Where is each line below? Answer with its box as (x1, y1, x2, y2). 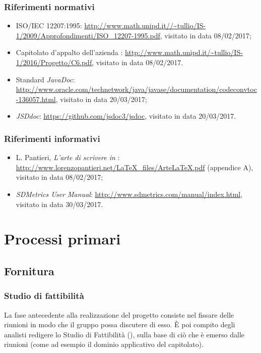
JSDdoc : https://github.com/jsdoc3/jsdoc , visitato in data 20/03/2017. (16, 111, 236, 121)
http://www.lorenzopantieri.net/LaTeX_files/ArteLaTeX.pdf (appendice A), (16, 162, 253, 172)
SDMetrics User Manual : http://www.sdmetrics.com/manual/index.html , (16, 188, 243, 199)
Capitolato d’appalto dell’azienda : (16, 47, 123, 58)
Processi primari (4, 228, 121, 249)
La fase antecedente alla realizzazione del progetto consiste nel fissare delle (4, 309, 234, 320)
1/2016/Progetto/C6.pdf (16, 57, 92, 67)
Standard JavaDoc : (16, 74, 75, 84)
